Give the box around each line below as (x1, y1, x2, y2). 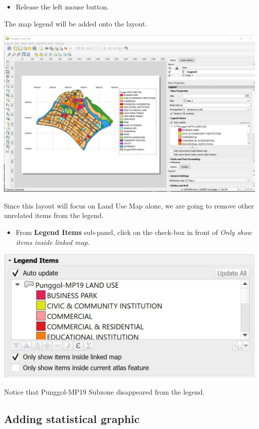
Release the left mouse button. (15, 1, 109, 11)
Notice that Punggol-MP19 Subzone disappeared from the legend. (4, 386, 205, 397)
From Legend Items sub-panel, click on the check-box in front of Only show (15, 227, 252, 237)
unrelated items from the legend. (4, 210, 104, 220)
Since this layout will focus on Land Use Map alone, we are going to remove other (4, 200, 254, 211)
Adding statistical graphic (4, 411, 140, 426)
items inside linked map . (15, 236, 90, 247)
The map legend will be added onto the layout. (4, 18, 147, 28)
